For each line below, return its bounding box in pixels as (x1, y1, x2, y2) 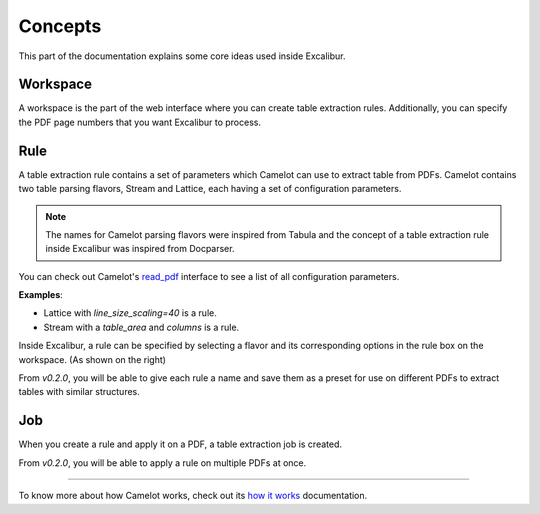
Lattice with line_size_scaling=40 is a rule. (43, 307, 217, 319)
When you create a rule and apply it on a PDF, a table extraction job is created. (18, 438, 343, 450)
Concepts (18, 15, 102, 37)
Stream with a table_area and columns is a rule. (43, 321, 240, 333)
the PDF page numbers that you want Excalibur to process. (18, 116, 262, 128)
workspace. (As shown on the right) (18, 353, 167, 365)
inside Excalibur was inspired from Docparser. (45, 243, 235, 255)
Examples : (18, 289, 64, 301)
